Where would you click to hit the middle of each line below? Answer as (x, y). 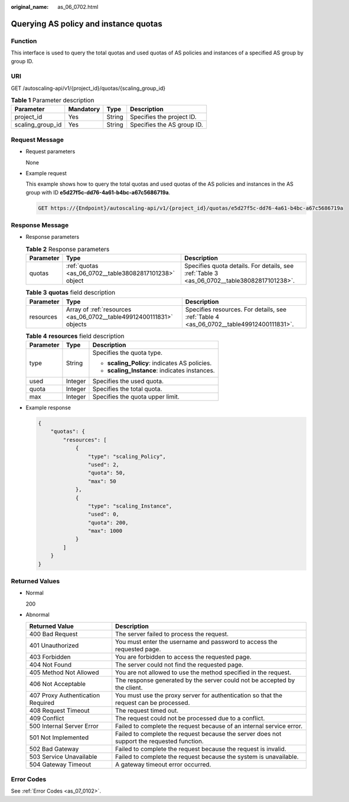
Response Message (40, 225)
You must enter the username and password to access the (196, 642)
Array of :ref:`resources (99, 309)
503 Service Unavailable (63, 756)
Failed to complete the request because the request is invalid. (201, 749)
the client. (129, 687)
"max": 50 (102, 481)
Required (42, 703)
